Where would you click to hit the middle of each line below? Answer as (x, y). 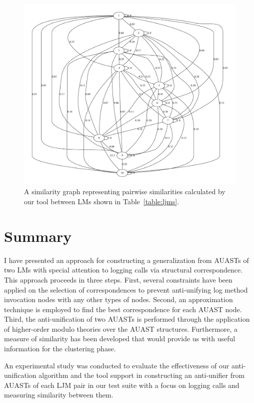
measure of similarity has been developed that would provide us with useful (120, 339)
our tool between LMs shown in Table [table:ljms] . (102, 201)
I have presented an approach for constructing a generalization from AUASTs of (126, 260)
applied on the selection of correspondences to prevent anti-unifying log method (126, 289)
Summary (38, 236)
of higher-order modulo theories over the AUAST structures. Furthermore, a (121, 328)
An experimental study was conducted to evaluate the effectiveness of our (117, 365)
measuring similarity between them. (59, 395)
